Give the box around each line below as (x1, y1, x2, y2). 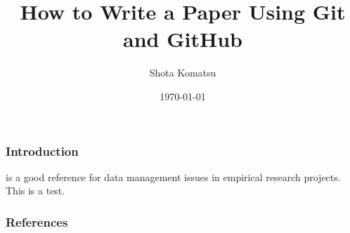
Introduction (6, 142, 79, 159)
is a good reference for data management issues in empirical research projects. (6, 169, 341, 184)
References (6, 213, 68, 230)
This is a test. (6, 183, 65, 198)
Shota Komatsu (149, 65, 216, 80)
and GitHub (123, 25, 242, 53)
